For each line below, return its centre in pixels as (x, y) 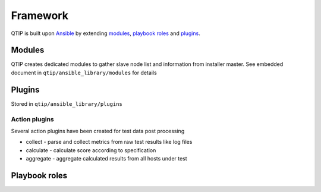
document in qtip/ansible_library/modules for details (84, 73)
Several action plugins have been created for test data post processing (98, 131)
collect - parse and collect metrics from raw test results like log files (109, 142)
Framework (40, 15)
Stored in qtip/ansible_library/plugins (67, 103)
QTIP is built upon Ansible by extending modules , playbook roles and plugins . (106, 33)
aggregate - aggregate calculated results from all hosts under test (106, 159)
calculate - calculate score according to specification (91, 150)
